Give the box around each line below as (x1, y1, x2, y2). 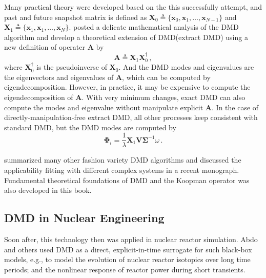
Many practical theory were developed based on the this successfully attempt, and (4, 2, 262, 12)
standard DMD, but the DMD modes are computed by (4, 122, 176, 132)
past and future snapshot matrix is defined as (4, 11, 147, 22)
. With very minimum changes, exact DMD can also (81, 91, 245, 102)
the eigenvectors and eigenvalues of (4, 71, 114, 82)
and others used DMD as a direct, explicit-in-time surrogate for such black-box (4, 244, 252, 254)
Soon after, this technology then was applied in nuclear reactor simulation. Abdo (4, 234, 258, 244)
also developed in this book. (4, 185, 92, 195)
